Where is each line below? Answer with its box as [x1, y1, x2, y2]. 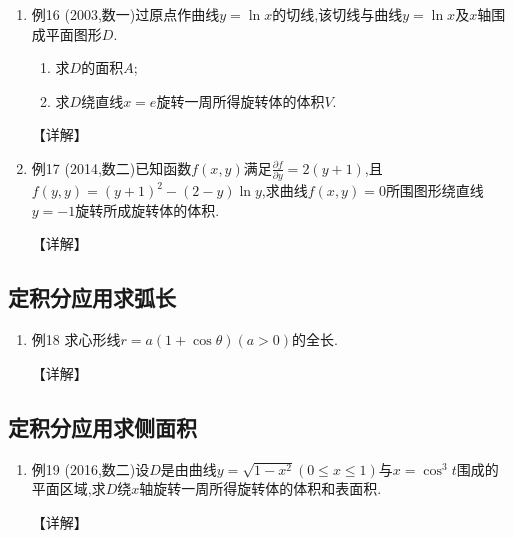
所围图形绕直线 [385, 180, 484, 201]
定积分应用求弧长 [8, 282, 176, 313]
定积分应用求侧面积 [8, 411, 197, 442]
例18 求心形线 [31, 329, 121, 350]
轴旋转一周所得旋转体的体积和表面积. [139, 478, 382, 499]
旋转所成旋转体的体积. [75, 199, 220, 220]
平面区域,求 [31, 478, 106, 499]
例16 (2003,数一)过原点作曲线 [31, 4, 220, 24]
